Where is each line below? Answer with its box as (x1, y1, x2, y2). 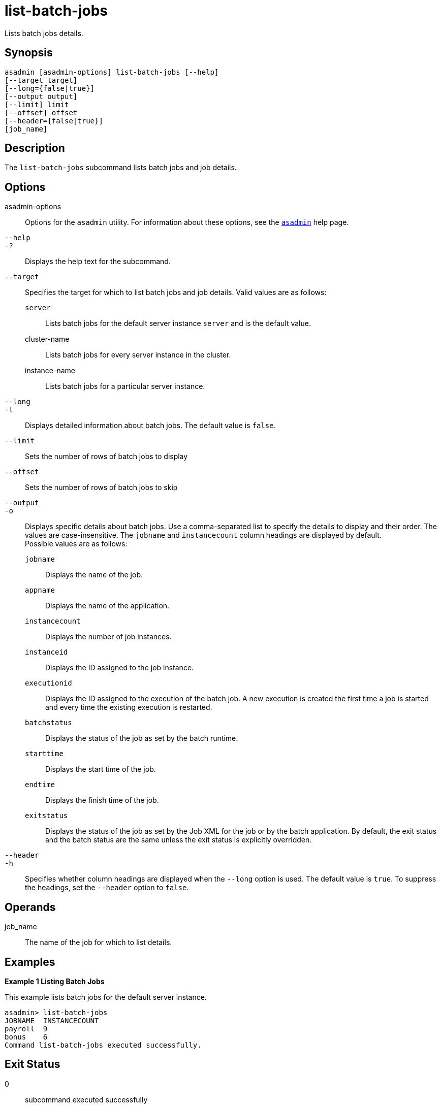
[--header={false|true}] (5, 116, 103, 125)
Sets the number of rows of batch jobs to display (25, 452, 188, 461)
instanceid (25, 648, 68, 657)
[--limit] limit (5, 100, 69, 109)
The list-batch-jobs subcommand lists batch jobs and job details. (5, 163, 237, 172)
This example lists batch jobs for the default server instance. (5, 992, 207, 1001)
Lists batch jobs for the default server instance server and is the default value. (45, 319, 311, 328)
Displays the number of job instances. (45, 632, 172, 641)
